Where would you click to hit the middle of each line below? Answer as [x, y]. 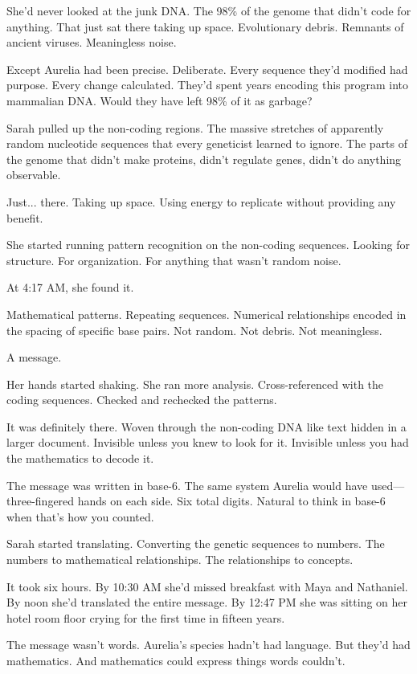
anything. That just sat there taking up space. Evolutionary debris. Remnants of [205, 26]
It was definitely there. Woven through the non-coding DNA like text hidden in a [206, 426]
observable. [34, 175]
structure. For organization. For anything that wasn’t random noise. [174, 260]
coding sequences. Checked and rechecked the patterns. [142, 400]
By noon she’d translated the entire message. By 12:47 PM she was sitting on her [207, 602]
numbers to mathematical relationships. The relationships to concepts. [180, 560]
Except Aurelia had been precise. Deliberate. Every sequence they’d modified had [207, 69]
